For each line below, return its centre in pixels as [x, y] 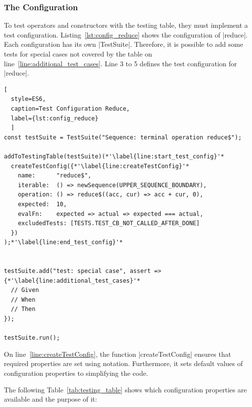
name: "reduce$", [54, 176]
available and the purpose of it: [51, 399]
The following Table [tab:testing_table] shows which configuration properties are [126, 389]
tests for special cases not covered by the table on [78, 54]
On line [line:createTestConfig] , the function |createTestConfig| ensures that [118, 354]
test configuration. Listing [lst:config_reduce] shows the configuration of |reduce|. [126, 34]
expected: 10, [42, 204]
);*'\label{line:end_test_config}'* [63, 242]
